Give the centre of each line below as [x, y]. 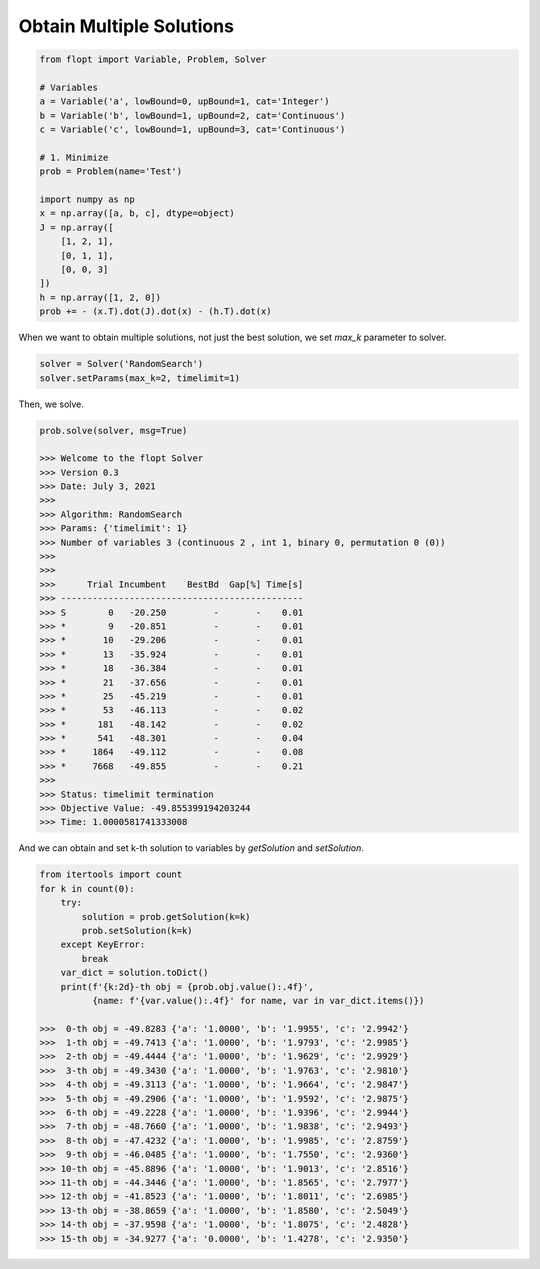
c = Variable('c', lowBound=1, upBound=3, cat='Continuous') [192, 129]
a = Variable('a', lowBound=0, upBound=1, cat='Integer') [184, 101]
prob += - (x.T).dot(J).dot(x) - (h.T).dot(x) [155, 311]
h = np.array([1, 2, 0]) [100, 297]
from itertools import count [111, 874]
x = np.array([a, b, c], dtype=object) [137, 213]
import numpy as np [87, 199]
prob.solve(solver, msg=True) [113, 430]
